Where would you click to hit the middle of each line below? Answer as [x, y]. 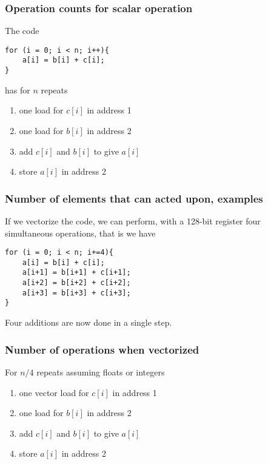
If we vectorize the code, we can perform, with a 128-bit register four [133, 220]
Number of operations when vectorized [102, 349]
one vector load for [54, 392]
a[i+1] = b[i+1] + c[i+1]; [76, 273]
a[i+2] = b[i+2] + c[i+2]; [76, 283]
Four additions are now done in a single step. [89, 322]
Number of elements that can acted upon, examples [134, 198]
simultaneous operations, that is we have [80, 233]
